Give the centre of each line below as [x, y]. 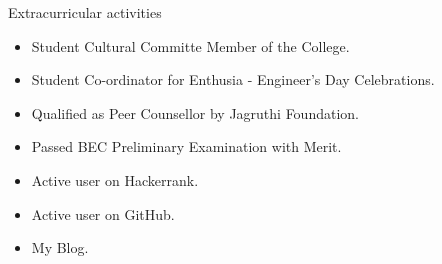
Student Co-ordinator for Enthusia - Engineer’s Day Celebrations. [233, 79]
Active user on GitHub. [103, 213]
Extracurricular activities [85, 12]
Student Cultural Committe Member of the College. [190, 45]
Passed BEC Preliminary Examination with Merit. [186, 146]
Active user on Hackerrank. [115, 179]
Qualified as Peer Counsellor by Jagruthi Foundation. [195, 112]
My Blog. [60, 247]
